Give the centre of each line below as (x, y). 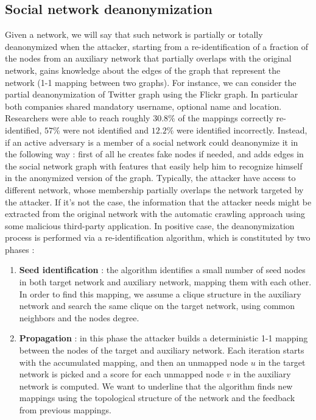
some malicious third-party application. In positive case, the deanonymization (150, 225)
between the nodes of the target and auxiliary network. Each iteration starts (162, 350)
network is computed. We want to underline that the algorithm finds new (156, 386)
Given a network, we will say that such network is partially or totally (134, 34)
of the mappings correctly (226, 118)
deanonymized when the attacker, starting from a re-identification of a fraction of (157, 46)
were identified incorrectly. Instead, (242, 130)
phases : (20, 249)
